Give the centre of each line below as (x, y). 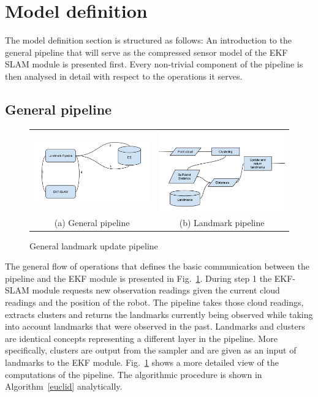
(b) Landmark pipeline (222, 222)
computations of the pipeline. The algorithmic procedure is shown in (134, 374)
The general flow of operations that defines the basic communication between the (157, 266)
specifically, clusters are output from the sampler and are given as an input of (151, 350)
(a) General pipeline (92, 222)
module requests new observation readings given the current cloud (156, 290)
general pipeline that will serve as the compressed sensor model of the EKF (146, 52)
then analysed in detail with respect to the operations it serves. (124, 76)
